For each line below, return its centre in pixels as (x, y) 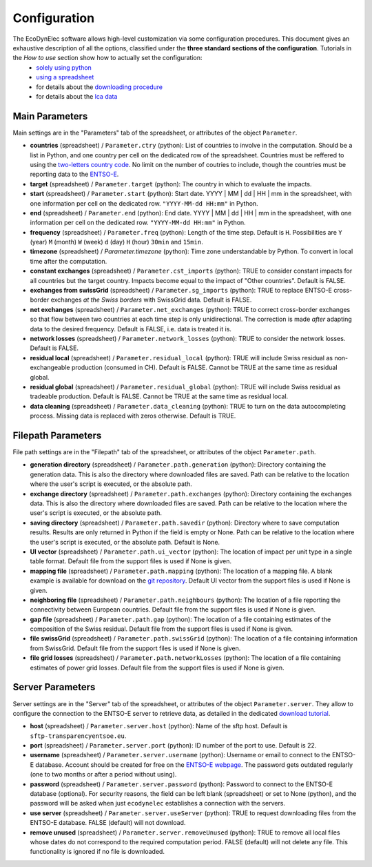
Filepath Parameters (57, 435)
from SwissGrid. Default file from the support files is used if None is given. (135, 648)
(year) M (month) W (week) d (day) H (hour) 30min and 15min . (116, 242)
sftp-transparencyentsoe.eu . (78, 736)
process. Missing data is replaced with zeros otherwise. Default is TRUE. (133, 416)
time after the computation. (69, 261)
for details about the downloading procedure (100, 87)
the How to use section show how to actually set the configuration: (107, 58)
